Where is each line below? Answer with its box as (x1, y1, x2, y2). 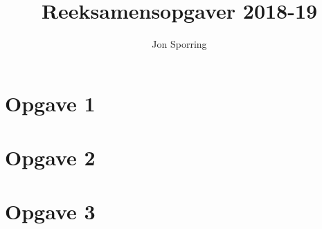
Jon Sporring (152, 37, 207, 51)
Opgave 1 (5, 89, 96, 117)
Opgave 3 (5, 197, 96, 226)
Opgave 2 (5, 143, 96, 172)
